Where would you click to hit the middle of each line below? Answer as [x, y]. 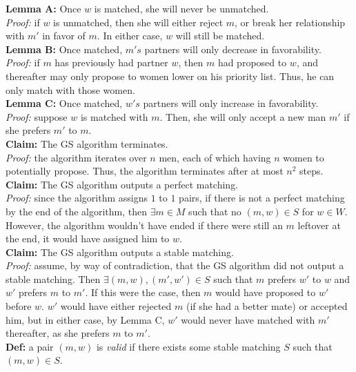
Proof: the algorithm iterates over [76, 157]
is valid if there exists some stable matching [188, 346]
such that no [215, 211]
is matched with [114, 116]
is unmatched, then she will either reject [138, 22]
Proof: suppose [37, 116]
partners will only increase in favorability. [231, 103]
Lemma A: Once [43, 8]
